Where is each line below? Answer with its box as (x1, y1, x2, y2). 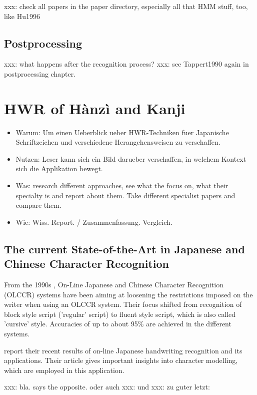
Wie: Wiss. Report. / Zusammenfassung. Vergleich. (15, 216, 172, 227)
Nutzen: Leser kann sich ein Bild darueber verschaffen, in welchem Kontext (15, 153, 246, 164)
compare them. (15, 200, 61, 210)
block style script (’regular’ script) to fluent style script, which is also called (4, 308, 236, 319)
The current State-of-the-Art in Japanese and (4, 241, 245, 256)
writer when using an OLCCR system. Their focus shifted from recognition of (4, 299, 242, 309)
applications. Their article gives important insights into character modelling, (4, 355, 238, 365)
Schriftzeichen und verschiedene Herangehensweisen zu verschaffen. (15, 137, 220, 147)
